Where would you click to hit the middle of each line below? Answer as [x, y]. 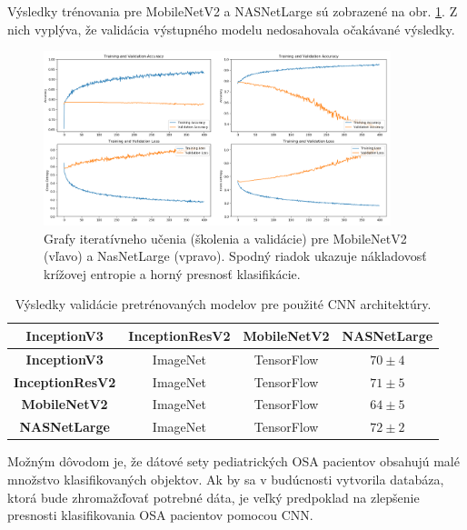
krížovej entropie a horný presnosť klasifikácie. [172, 273]
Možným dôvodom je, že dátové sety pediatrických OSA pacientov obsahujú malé [233, 461]
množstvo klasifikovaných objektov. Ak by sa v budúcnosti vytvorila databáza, [226, 479]
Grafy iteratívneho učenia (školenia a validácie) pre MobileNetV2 [225, 238]
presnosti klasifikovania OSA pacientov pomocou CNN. [160, 515]
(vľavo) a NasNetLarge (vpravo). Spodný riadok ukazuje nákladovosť [235, 256]
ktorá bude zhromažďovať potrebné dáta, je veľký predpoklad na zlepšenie [214, 497]
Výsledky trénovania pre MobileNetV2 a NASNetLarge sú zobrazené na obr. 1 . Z [233, 11]
